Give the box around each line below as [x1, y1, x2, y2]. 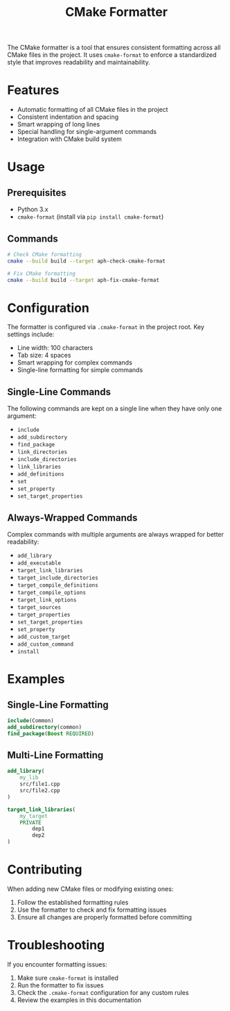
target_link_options [17, 596, 77, 603]
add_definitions [17, 471, 64, 478]
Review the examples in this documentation [17, 996, 142, 1004]
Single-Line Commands [7, 386, 111, 398]
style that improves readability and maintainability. [7, 58, 150, 67]
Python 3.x [17, 206, 48, 214]
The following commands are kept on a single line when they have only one [7, 404, 222, 413]
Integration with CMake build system [17, 135, 123, 143]
